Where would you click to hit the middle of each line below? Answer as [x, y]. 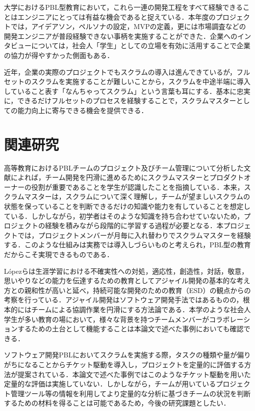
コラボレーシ [229, 319]
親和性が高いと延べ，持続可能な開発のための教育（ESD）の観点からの [138, 290]
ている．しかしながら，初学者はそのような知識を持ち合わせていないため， [124, 216]
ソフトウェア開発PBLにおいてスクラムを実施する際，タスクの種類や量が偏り [127, 355]
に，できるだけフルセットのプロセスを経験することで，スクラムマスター [120, 101]
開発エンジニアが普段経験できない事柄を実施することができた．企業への [121, 36]
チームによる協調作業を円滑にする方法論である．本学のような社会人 [141, 309]
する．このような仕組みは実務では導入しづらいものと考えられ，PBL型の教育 [127, 245]
